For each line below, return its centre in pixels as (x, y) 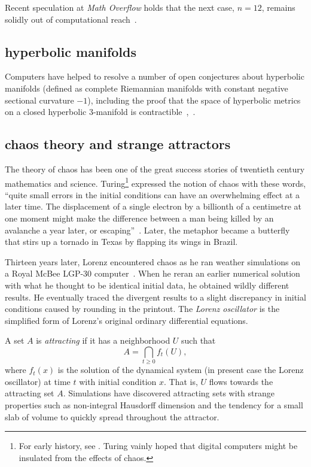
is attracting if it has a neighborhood (103, 340)
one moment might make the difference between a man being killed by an (139, 218)
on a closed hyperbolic (46, 112)
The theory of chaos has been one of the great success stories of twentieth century (155, 169)
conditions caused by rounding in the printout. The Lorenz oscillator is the (142, 309)
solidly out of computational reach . (71, 19)
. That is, (181, 381)
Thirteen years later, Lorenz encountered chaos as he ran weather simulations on (153, 261)
